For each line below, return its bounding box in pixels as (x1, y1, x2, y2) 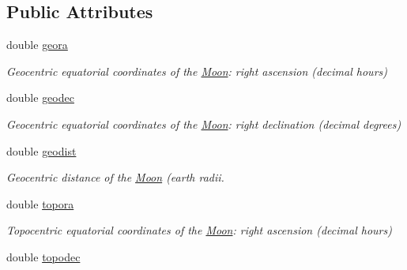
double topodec (6, 248, 81, 264)
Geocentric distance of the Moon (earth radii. (6, 169, 224, 186)
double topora (6, 195, 74, 212)
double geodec (6, 89, 74, 106)
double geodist (6, 142, 77, 159)
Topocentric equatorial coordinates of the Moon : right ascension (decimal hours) (6, 222, 392, 238)
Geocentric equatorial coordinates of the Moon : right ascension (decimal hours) (6, 62, 387, 79)
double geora (6, 36, 68, 53)
